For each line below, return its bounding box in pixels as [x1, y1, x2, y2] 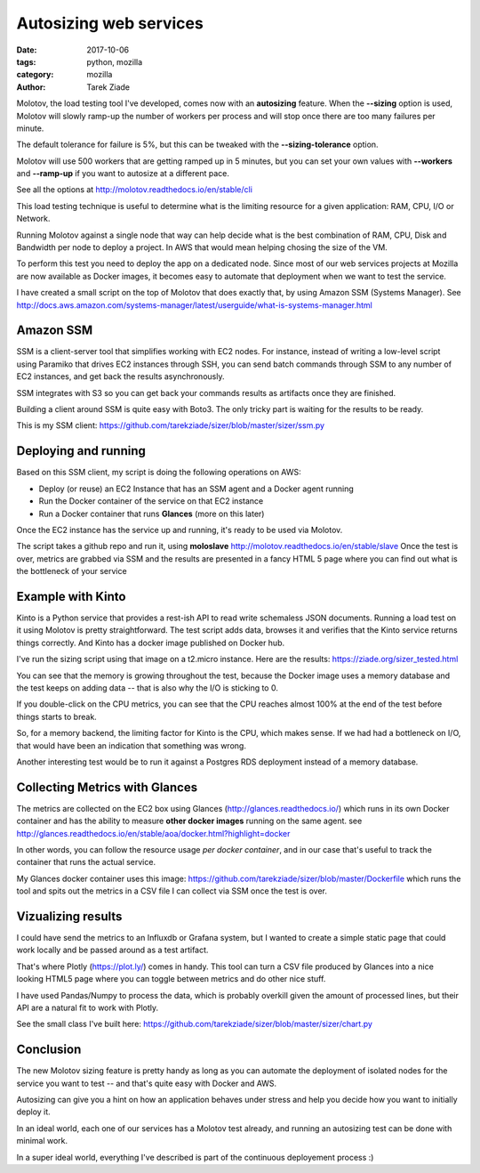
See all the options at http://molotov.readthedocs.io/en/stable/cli [16, 184, 253, 195]
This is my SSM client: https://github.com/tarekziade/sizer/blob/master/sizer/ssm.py [16, 420, 324, 431]
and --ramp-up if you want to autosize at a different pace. [16, 168, 230, 179]
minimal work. [16, 1136, 68, 1146]
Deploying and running [16, 443, 147, 458]
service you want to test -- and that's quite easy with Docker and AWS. [16, 1078, 277, 1088]
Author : [16, 81, 46, 93]
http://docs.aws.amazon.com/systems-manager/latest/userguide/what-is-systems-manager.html [16, 299, 373, 311]
